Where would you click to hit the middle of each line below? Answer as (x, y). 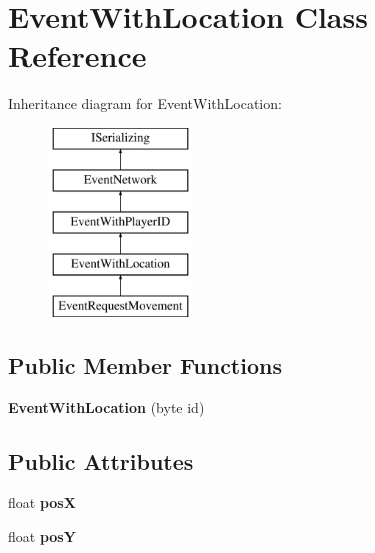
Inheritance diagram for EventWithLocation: (145, 103)
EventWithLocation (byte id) (106, 406)
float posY (42, 536)
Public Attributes (101, 460)
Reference (77, 55)
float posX (42, 502)
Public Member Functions (145, 364)
